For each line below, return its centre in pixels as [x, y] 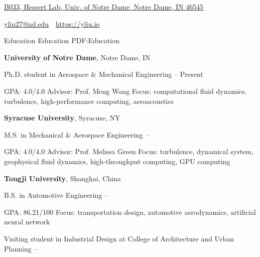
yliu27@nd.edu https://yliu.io [52, 23]
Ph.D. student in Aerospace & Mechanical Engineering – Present [104, 74]
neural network [27, 222]
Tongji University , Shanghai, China [62, 178]
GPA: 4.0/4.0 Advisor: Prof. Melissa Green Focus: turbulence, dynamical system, [129, 151]
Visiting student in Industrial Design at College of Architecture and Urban [119, 238]
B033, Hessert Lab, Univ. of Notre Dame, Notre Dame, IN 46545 [104, 7]
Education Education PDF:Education [62, 40]
